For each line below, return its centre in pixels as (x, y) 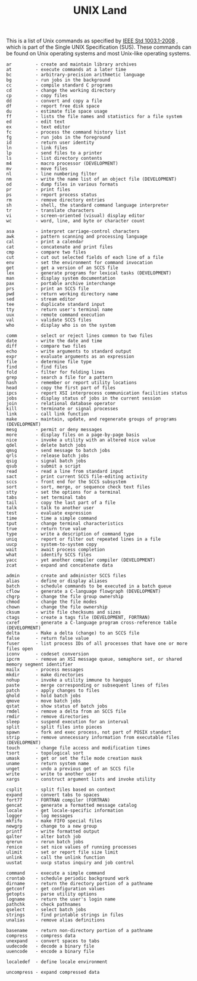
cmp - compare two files (46, 252)
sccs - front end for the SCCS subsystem (66, 482)
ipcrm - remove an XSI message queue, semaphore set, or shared (94, 660)
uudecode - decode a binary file (50, 946)
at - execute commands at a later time (66, 70)
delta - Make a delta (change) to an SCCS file (73, 633)
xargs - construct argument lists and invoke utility (81, 779)
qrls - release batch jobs (48, 456)
